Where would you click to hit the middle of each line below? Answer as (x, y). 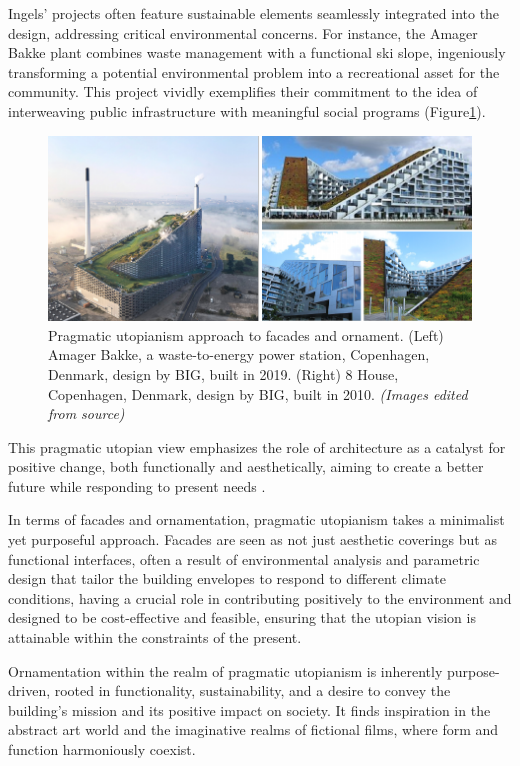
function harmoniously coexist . (102, 749)
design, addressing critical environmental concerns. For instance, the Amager (243, 32)
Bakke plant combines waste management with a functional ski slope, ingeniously (257, 52)
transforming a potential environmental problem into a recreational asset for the (254, 71)
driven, (29, 690)
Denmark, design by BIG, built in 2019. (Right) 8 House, (223, 373)
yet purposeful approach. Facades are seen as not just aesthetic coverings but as (252, 539)
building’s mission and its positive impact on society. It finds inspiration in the (249, 709)
